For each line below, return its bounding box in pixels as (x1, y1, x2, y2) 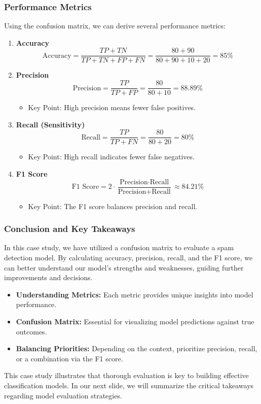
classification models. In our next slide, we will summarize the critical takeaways (4, 380, 254, 390)
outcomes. (16, 326, 47, 336)
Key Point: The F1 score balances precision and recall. (28, 200, 198, 211)
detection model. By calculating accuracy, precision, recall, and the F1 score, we (4, 252, 253, 263)
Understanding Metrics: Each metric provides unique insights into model (16, 289, 253, 299)
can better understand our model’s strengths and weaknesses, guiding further (4, 262, 244, 273)
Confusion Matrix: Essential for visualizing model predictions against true (16, 316, 254, 326)
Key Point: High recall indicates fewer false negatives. (28, 151, 195, 162)
